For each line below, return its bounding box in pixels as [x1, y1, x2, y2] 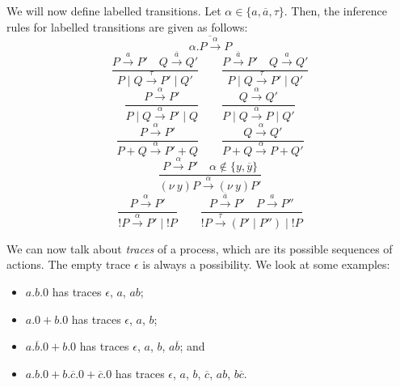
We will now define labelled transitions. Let [6, 2, 221, 19]
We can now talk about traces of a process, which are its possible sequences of [6, 240, 393, 257]
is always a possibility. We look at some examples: [142, 256, 390, 273]
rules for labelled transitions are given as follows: [6, 18, 248, 35]
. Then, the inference [284, 2, 387, 19]
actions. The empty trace [6, 256, 131, 273]
